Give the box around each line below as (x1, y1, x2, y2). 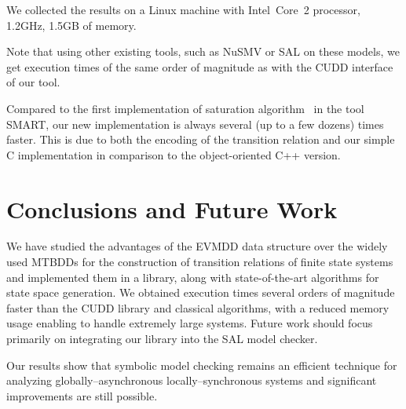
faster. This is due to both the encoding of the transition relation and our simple (6, 131, 395, 148)
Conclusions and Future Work (6, 192, 338, 225)
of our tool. (6, 74, 60, 90)
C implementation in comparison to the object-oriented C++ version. (6, 146, 341, 163)
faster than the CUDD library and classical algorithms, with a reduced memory (6, 299, 390, 316)
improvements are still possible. (6, 387, 158, 404)
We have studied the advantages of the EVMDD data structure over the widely (6, 238, 388, 254)
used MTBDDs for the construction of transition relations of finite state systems (6, 254, 393, 270)
